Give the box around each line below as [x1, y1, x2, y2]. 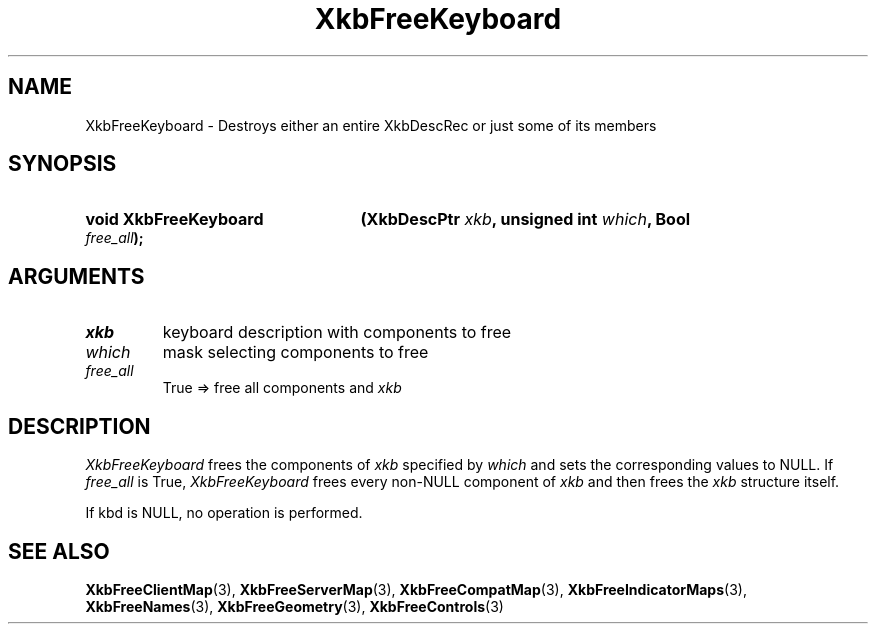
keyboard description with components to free [162, 322, 512, 343]
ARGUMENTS [8, 263, 145, 289]
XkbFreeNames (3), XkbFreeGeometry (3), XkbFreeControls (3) [85, 597, 504, 615]
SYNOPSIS [8, 151, 117, 177]
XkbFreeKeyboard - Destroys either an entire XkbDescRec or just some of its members [85, 116, 657, 134]
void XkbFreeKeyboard [85, 209, 264, 230]
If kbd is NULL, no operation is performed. [85, 504, 363, 522]
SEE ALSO [8, 538, 110, 564]
